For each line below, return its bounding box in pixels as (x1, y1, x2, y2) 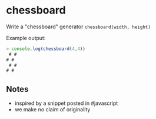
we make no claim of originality (14, 106, 91, 113)
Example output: (6, 34, 46, 41)
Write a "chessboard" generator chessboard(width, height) (6, 23, 151, 30)
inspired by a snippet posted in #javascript (14, 100, 118, 107)
